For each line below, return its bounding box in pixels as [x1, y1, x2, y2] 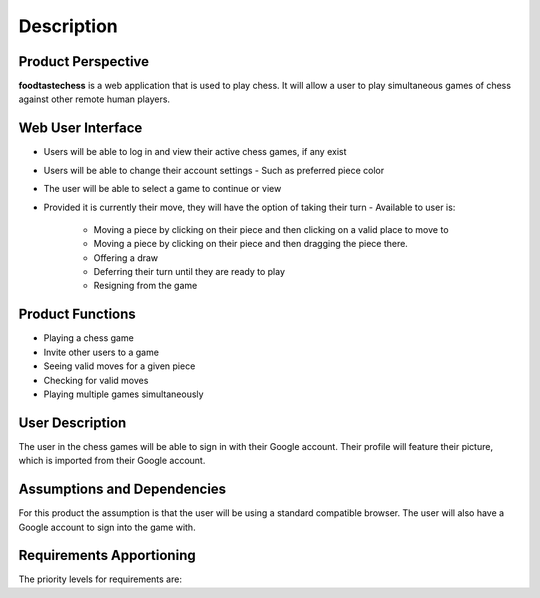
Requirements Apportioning [18, 547, 196, 564]
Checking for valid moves [43, 374, 149, 386]
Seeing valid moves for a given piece [43, 360, 196, 372]
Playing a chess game [43, 332, 134, 344]
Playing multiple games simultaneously [43, 388, 204, 400]
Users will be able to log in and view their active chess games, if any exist [43, 146, 347, 158]
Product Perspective [18, 53, 150, 70]
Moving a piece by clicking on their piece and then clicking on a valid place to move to [93, 223, 449, 235]
